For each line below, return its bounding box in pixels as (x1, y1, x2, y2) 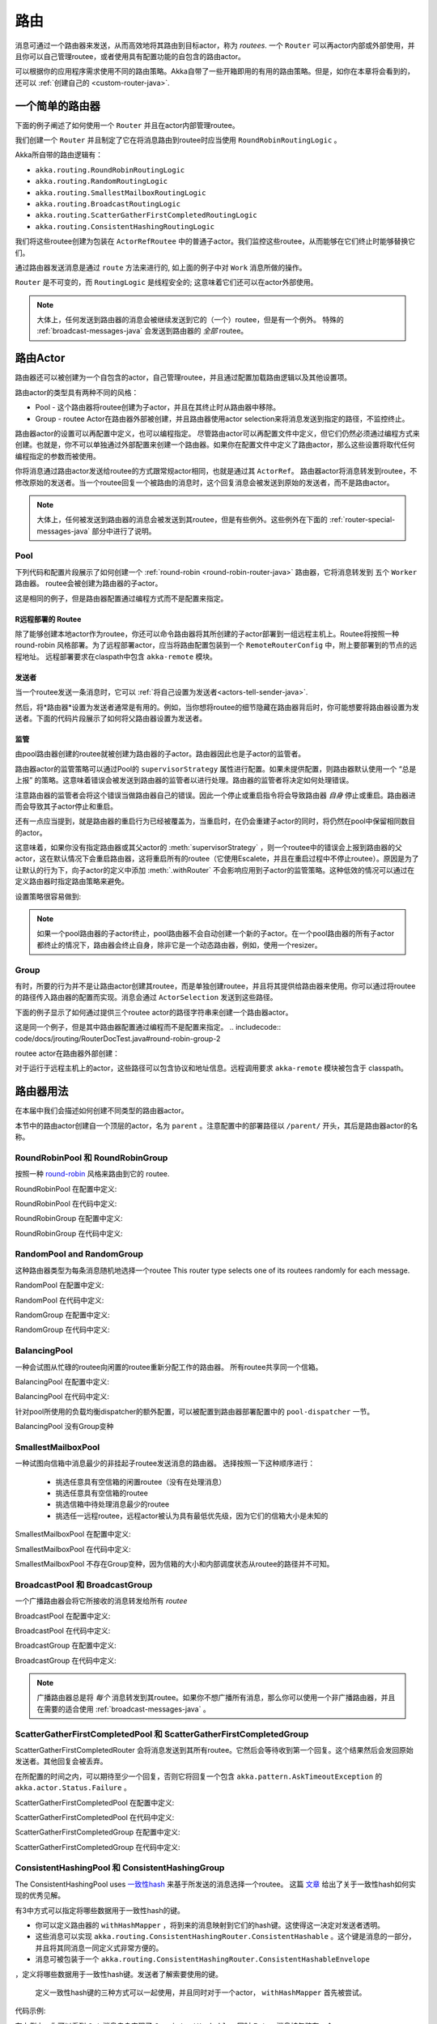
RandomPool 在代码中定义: (15, 1295, 104, 1305)
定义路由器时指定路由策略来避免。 (15, 877, 129, 887)
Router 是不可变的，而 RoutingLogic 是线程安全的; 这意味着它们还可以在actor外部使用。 (15, 278, 318, 287)
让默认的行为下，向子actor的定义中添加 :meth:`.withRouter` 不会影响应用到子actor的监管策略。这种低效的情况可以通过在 (15, 865, 415, 874)
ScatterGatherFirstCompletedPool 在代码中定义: (15, 1812, 175, 1822)
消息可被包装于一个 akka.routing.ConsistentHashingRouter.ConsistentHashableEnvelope (35, 1954, 370, 1964)
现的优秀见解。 (15, 1890, 65, 1900)
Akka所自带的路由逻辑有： (15, 150, 103, 159)
